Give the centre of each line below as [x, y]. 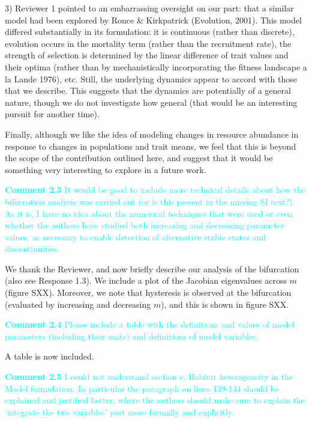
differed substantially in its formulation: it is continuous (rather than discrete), [150, 32]
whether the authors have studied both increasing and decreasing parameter [145, 225]
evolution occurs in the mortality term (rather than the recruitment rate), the [148, 43]
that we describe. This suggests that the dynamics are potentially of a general [148, 90]
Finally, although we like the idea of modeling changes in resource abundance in [152, 134]
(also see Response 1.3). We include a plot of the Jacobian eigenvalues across [146, 280]
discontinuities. [32, 249]
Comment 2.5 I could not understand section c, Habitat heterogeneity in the [149, 377]
